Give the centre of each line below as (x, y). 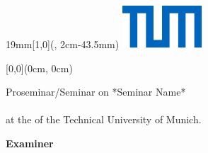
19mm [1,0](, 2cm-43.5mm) (63, 44)
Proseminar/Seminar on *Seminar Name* (96, 92)
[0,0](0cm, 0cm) (39, 68)
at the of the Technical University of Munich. (104, 119)
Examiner (30, 143)
